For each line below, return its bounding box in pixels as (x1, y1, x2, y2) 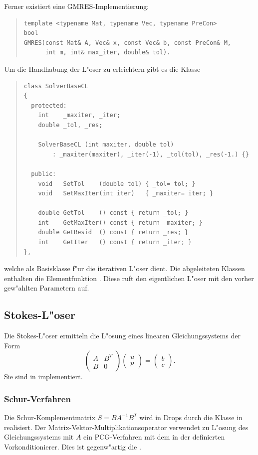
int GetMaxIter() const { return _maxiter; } (38, 219, 203, 226)
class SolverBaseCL (23, 82, 88, 90)
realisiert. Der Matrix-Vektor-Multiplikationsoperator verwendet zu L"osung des (4, 422, 249, 432)
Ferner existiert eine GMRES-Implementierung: (4, 1, 149, 11)
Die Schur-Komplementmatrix (4, 412, 96, 423)
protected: (31, 102, 67, 109)
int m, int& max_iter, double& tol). (45, 49, 171, 56)
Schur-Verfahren (4, 392, 71, 405)
